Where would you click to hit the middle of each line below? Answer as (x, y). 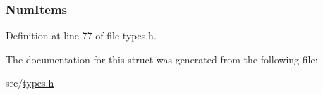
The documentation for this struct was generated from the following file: (162, 59)
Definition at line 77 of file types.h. (81, 36)
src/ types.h (30, 83)
